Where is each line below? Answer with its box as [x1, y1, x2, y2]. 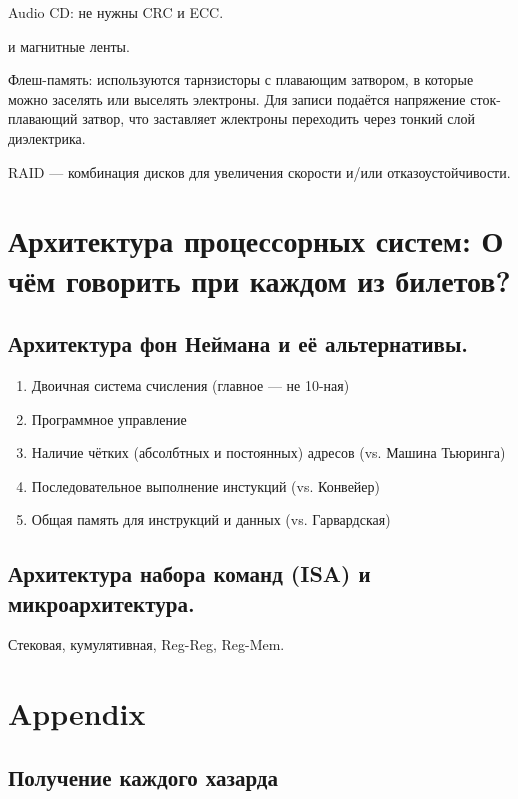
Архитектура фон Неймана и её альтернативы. [8, 328, 468, 359]
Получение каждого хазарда [8, 761, 278, 792]
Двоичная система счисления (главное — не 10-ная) [31, 374, 350, 395]
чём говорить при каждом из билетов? [8, 259, 511, 300]
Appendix [8, 693, 146, 734]
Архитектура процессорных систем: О [8, 220, 504, 261]
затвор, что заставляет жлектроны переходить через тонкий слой [82, 108, 476, 129]
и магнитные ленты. [8, 35, 130, 56]
